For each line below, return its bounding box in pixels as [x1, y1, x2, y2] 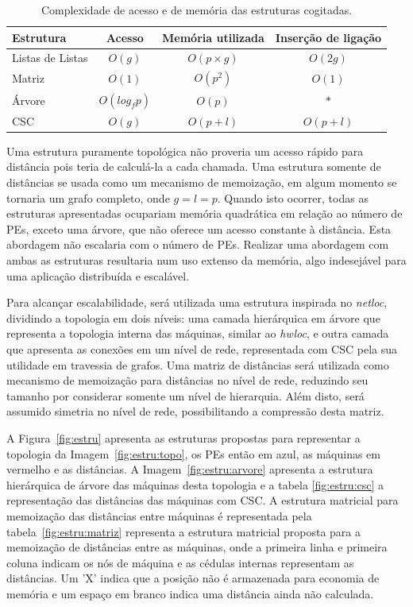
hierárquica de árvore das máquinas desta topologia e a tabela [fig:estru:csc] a [6, 476, 384, 493]
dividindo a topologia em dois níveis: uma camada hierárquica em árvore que [6, 309, 380, 326]
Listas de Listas [12, 49, 88, 66]
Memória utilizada [162, 29, 264, 45]
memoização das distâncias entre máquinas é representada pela [6, 507, 312, 524]
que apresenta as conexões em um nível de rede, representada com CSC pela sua [6, 341, 398, 357]
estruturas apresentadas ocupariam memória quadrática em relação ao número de [6, 205, 403, 222]
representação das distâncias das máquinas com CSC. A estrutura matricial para [6, 492, 399, 508]
